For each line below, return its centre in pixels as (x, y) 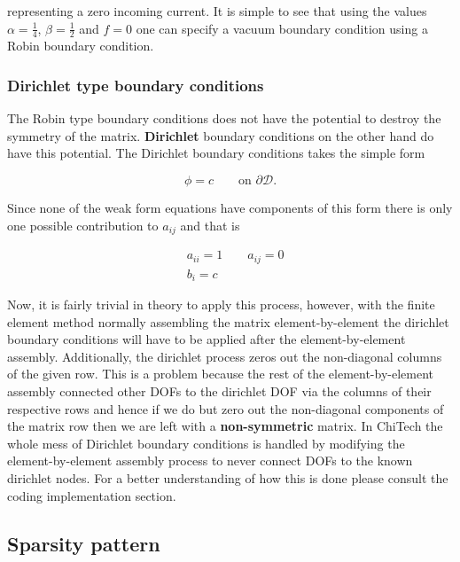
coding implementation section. (92, 495)
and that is (210, 225)
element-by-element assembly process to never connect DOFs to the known (210, 461)
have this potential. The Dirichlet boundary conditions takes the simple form (216, 153)
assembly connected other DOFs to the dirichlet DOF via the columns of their (219, 391)
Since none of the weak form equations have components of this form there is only (230, 208)
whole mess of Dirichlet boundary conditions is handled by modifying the (206, 443)
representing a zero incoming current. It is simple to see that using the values (217, 11)
